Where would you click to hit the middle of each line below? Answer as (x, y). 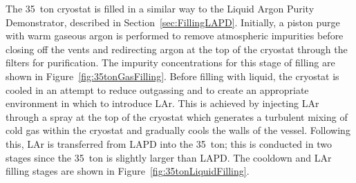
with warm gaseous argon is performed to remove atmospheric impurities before (175, 36)
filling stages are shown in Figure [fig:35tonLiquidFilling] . (128, 171)
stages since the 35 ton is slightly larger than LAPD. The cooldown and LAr (169, 157)
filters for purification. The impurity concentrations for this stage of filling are (170, 62)
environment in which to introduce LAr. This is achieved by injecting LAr (162, 103)
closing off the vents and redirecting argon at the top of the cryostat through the (177, 49)
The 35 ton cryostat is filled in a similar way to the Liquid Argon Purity (160, 8)
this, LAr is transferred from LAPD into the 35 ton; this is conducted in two (169, 143)
